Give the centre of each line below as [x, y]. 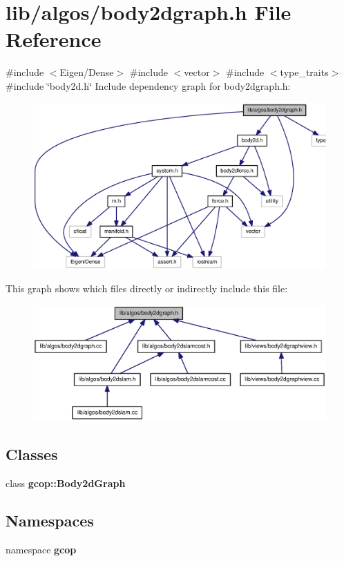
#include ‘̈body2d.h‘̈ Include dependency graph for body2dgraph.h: [148, 85]
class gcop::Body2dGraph [66, 483]
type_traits [304, 72]
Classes [32, 454]
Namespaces [50, 520]
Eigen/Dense [87, 72]
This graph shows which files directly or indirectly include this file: [147, 288]
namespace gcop [41, 549]
